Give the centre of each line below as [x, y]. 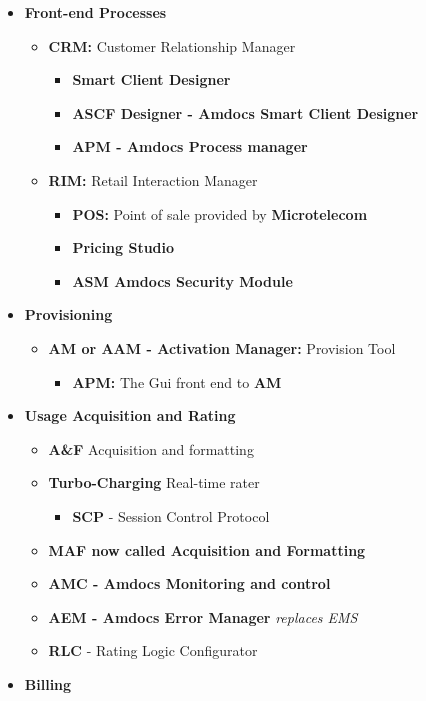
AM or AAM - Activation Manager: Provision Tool [222, 347]
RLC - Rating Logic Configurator [153, 650]
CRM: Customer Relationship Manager [172, 45]
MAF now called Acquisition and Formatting [207, 549]
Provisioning [68, 314]
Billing [48, 683]
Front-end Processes [95, 12]
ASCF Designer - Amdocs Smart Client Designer [245, 112]
